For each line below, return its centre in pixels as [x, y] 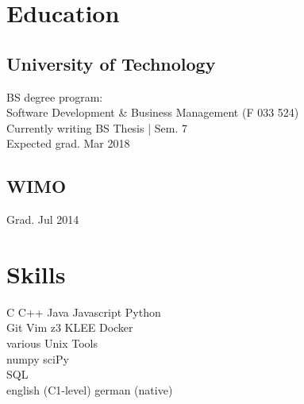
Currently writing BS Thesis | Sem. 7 [97, 127]
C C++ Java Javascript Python [84, 312]
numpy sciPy [38, 358]
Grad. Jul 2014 [43, 219]
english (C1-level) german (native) [90, 389]
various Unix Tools [52, 343]
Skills [36, 273]
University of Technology [111, 63]
